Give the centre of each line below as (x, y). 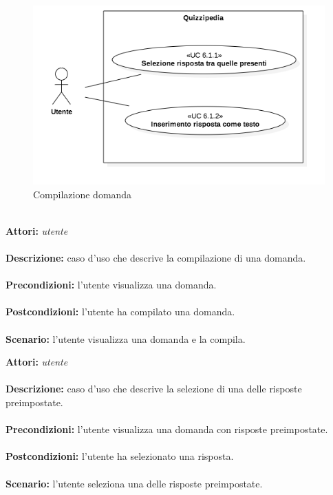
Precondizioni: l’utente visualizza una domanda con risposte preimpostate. (167, 429)
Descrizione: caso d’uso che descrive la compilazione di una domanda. (156, 258)
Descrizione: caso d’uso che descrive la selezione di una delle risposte (154, 389)
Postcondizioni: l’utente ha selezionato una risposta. (120, 456)
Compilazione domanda (83, 194)
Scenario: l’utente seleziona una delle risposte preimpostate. (134, 483)
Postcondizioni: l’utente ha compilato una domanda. (120, 312)
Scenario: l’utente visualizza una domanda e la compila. (126, 338)
